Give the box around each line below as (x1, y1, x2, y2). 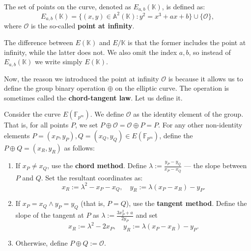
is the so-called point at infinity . (30, 21, 135, 31)
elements (4, 130, 30, 141)
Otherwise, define (15, 238, 68, 248)
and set (136, 210, 158, 220)
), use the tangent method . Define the (126, 198, 247, 208)
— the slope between (184, 160, 247, 171)
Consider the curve (4, 109, 61, 119)
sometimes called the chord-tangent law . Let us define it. (4, 92, 183, 102)
